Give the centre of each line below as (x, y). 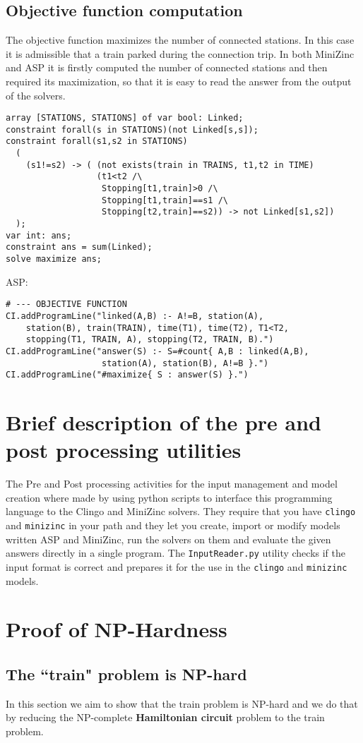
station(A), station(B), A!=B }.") (185, 363)
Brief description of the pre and (163, 422)
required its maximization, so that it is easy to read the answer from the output (179, 81)
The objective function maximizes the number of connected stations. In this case (180, 40)
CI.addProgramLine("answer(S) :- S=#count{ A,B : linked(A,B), (157, 351)
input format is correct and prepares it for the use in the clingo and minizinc (177, 566)
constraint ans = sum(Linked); (79, 247)
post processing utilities (124, 450)
